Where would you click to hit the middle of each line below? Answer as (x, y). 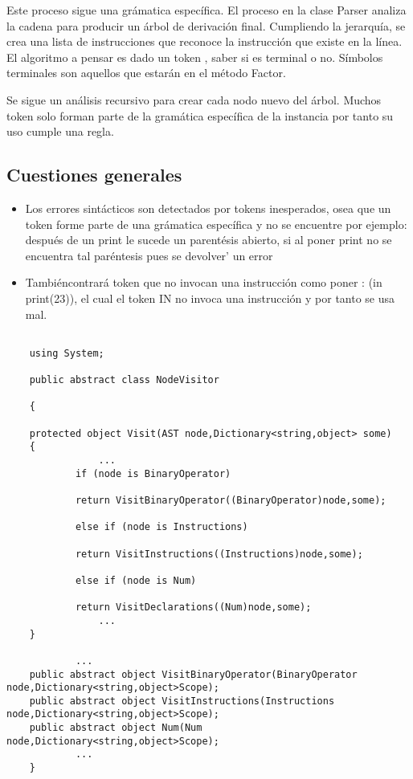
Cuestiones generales (94, 175)
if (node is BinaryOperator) (153, 473)
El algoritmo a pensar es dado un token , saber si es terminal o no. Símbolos (195, 57)
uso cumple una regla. (60, 131)
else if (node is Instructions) (162, 527)
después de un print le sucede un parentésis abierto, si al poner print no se (209, 240)
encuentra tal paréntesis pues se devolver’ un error (149, 255)
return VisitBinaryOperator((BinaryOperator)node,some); (231, 500)
